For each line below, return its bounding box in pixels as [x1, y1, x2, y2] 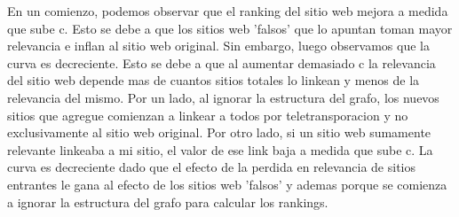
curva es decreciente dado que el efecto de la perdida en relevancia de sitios [7, 158, 415, 176]
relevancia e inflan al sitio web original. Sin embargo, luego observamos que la [7, 36, 430, 55]
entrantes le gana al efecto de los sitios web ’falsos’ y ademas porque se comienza [7, 174, 447, 193]
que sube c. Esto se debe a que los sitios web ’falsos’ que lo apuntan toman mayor [7, 19, 453, 37]
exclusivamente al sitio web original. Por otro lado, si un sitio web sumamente [7, 123, 431, 142]
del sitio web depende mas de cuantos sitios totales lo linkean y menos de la [7, 71, 420, 89]
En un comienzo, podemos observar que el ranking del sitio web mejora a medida [7, 2, 448, 19]
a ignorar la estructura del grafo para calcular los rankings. [7, 192, 328, 211]
